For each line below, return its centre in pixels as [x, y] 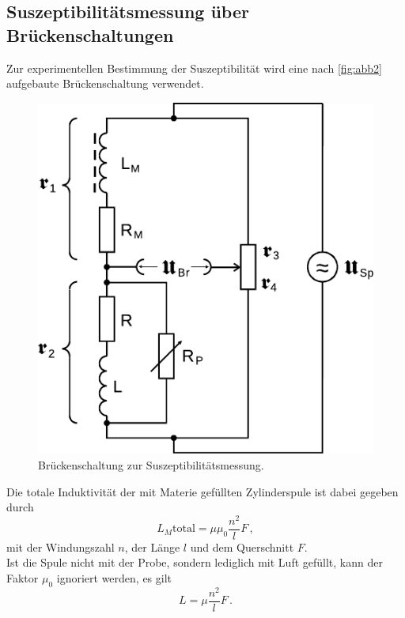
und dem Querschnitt [242, 546]
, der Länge [152, 546]
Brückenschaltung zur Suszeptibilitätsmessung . [151, 464]
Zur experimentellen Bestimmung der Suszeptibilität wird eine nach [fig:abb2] [194, 68]
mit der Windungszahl [61, 546]
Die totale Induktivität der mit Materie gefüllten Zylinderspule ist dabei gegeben [202, 491]
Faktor [23, 578]
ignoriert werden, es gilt [114, 578]
